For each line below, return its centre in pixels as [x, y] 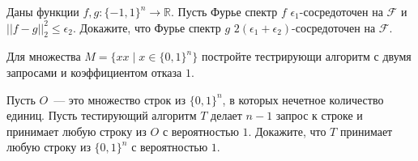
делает [226, 115]
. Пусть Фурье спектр [224, 11]
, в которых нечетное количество [303, 99]
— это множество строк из [120, 99]
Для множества [44, 56]
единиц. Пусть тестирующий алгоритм [102, 115]
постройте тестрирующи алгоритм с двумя [306, 56]
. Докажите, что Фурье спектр [147, 27]
